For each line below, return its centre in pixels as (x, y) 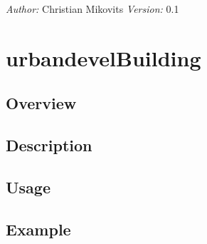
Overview (41, 103)
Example (38, 229)
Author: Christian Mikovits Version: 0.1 (92, 9)
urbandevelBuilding (103, 57)
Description (49, 145)
